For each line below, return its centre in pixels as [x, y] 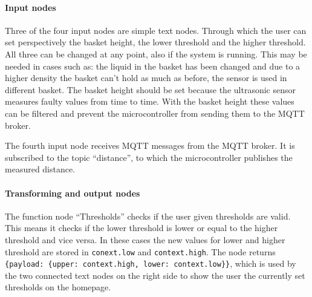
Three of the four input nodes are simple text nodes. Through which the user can [156, 30]
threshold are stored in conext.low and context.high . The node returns [140, 251]
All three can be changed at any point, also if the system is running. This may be [156, 54]
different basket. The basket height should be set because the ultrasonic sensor [150, 89]
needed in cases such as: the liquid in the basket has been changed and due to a [153, 66]
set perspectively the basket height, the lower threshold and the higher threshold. [155, 42]
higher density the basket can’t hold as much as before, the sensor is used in [146, 78]
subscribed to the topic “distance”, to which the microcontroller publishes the [149, 157]
